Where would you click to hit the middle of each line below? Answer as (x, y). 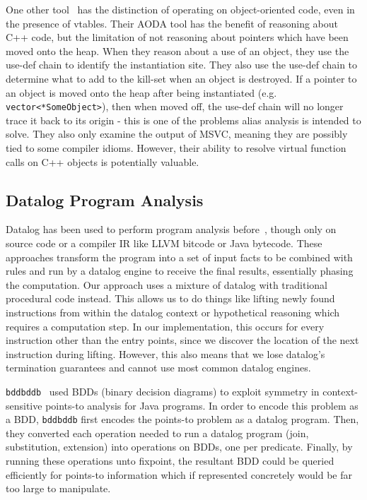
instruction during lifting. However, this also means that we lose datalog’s (165, 353)
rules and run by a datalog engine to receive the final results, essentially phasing (180, 271)
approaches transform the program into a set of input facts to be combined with (179, 257)
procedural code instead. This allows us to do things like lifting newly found (170, 298)
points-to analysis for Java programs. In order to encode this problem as (202, 405)
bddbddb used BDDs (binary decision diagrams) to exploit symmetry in (163, 391)
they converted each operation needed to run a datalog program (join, (157, 433)
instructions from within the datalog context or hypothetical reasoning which (173, 312)
